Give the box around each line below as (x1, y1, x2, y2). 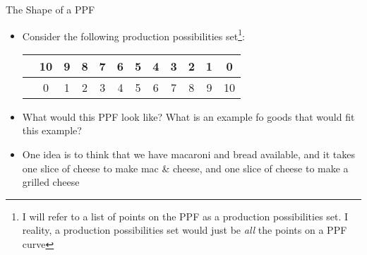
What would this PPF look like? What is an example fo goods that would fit (22, 109, 355, 124)
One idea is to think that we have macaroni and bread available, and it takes (22, 147, 355, 162)
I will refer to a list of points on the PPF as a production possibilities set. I (22, 208, 349, 223)
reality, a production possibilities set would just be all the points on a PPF (22, 223, 347, 237)
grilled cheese (22, 174, 80, 189)
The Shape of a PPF (6, 2, 95, 16)
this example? (22, 123, 82, 138)
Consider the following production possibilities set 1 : (22, 26, 245, 43)
